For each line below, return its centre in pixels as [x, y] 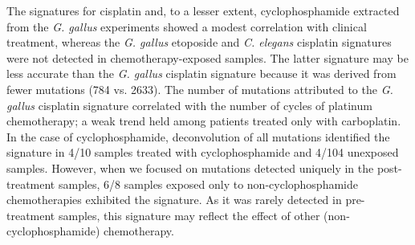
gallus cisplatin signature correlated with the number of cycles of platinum [189, 105]
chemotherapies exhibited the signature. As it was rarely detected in [174, 200]
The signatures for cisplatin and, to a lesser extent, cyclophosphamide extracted [203, 10]
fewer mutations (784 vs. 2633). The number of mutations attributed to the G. [200, 89]
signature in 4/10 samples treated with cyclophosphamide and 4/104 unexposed [203, 152]
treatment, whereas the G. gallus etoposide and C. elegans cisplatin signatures [199, 42]
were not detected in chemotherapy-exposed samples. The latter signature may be [207, 57]
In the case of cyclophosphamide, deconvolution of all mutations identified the [198, 136]
